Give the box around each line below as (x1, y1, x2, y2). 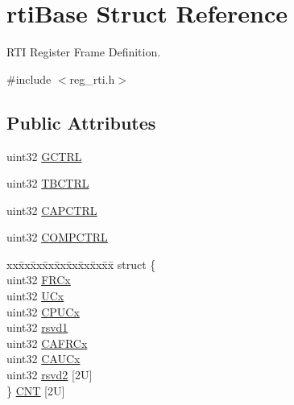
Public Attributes (6, 110, 156, 134)
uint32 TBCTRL (6, 175, 89, 192)
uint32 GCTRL (6, 147, 82, 164)
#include (6, 70, 52, 87)
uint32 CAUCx (6, 350, 81, 367)
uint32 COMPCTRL (6, 229, 108, 246)
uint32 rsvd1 (6, 319, 68, 336)
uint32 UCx (6, 287, 64, 304)
